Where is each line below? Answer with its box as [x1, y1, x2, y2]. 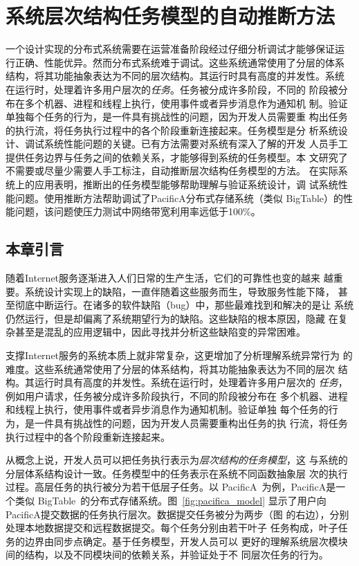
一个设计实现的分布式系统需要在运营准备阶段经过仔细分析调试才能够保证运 [6, 42, 344, 56]
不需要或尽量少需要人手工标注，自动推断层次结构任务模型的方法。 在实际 [6, 163, 338, 178]
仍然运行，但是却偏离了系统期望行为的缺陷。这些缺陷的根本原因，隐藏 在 [6, 311, 338, 325]
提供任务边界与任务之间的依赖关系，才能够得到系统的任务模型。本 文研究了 [6, 149, 348, 164]
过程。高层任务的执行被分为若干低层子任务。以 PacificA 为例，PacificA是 [6, 480, 336, 494]
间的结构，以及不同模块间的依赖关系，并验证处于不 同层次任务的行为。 [6, 547, 329, 562]
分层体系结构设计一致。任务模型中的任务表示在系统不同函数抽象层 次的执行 [6, 466, 348, 480]
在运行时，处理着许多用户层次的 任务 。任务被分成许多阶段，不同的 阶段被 [6, 82, 338, 96]
